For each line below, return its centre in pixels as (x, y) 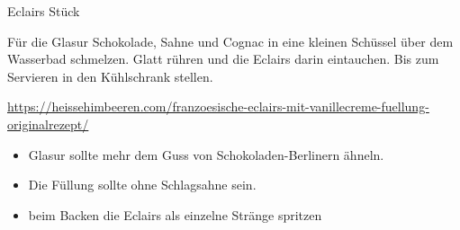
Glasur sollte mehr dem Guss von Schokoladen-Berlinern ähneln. (206, 154)
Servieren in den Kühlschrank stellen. (110, 76)
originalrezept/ (48, 124)
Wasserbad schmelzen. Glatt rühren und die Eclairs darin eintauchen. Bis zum (223, 59)
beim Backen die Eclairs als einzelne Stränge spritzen (175, 214)
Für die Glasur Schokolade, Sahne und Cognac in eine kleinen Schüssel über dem (230, 41)
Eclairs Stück (44, 11)
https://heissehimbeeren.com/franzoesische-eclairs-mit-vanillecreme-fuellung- (218, 106)
